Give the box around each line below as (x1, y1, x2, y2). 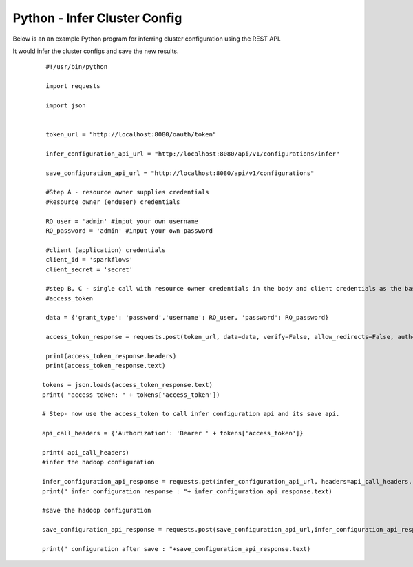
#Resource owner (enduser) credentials (45, 198, 180, 206)
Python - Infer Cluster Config (12, 10, 182, 25)
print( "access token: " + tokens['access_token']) (42, 391, 220, 399)
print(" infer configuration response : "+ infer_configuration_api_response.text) (42, 487, 333, 495)
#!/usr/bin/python (45, 63, 108, 71)
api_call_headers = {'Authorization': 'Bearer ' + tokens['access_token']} (42, 429, 304, 437)
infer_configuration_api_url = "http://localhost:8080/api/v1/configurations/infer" (45, 150, 340, 158)
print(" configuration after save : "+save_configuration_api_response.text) (42, 545, 311, 553)
